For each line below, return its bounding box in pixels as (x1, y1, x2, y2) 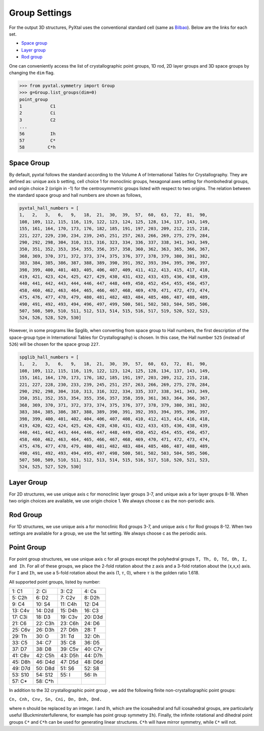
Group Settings (9, 7, 72, 18)
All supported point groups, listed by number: (9, 579, 100, 585)
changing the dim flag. (9, 70, 55, 75)
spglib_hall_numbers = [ (19, 354, 79, 360)
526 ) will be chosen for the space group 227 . (9, 341, 100, 347)
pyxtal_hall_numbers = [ (19, 206, 79, 211)
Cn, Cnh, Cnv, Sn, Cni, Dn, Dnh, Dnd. (9, 697, 102, 702)
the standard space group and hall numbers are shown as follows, (9, 192, 142, 198)
